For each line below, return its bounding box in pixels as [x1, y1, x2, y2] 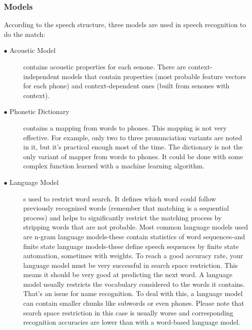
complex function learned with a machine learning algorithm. [23, 161, 205, 171]
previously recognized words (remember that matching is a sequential [23, 203, 229, 213]
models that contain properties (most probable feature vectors [62, 71, 246, 81]
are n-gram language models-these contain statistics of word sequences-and [23, 231, 245, 241]
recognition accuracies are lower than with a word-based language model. [23, 317, 240, 327]
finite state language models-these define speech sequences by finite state [23, 241, 239, 251]
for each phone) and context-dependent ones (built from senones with [23, 81, 230, 91]
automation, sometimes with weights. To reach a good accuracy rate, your [23, 250, 243, 261]
